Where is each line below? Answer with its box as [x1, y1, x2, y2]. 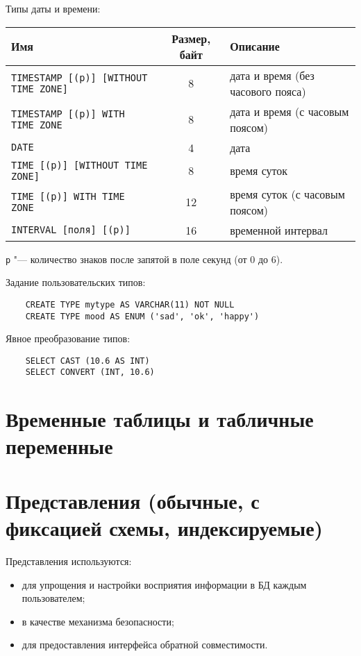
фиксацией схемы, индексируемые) [6, 514, 324, 541]
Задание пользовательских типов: [6, 275, 146, 289]
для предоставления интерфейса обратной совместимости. [22, 637, 268, 652]
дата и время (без [230, 67, 314, 83]
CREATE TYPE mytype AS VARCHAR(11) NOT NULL [25, 299, 235, 310]
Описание [230, 38, 280, 55]
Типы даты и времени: [6, 1, 101, 15]
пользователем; [22, 591, 85, 605]
